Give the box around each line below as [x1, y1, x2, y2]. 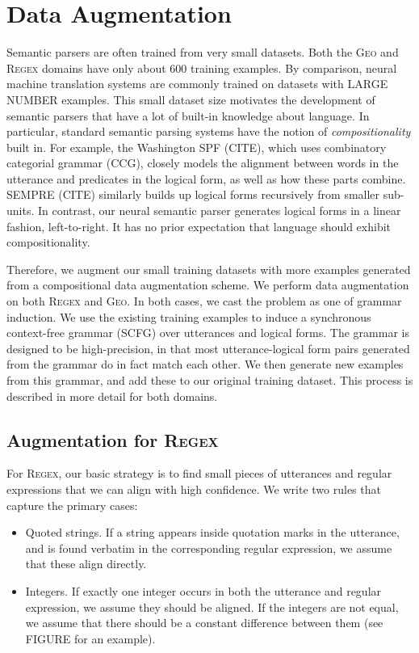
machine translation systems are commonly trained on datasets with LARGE [6, 75, 388, 92]
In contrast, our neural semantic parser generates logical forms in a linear [37, 202, 401, 219]
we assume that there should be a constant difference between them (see [25, 614, 383, 631]
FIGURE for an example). [25, 630, 156, 647]
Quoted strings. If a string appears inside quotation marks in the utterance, [25, 524, 400, 541]
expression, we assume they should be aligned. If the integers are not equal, [25, 598, 399, 615]
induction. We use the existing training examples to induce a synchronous [6, 308, 371, 325]
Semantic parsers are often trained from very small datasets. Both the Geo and [6, 44, 399, 61]
